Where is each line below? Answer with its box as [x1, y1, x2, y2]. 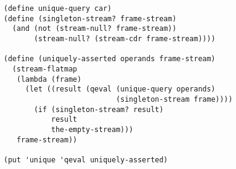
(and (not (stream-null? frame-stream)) [12, 24, 177, 33]
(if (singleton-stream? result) [34, 105, 164, 114]
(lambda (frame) [16, 75, 81, 84]
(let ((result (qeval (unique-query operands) [25, 85, 215, 94]
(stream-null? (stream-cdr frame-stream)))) [34, 34, 215, 43]
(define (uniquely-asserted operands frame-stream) [4, 55, 215, 64]
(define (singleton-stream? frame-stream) [4, 14, 177, 23]
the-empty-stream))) [51, 125, 133, 134]
